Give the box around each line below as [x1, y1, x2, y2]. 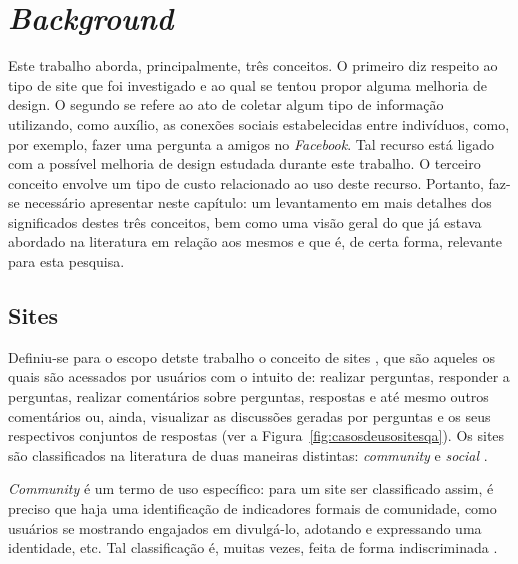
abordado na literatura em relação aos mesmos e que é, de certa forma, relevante [8, 231, 502, 252]
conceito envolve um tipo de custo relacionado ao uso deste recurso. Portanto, [8, 172, 484, 193]
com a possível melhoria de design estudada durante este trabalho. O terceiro [8, 153, 481, 174]
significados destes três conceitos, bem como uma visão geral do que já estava [8, 211, 482, 232]
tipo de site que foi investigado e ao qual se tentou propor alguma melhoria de [8, 74, 488, 95]
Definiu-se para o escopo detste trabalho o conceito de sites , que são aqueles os [8, 346, 495, 367]
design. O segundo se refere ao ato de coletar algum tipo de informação [8, 94, 444, 115]
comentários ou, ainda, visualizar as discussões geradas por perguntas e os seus [8, 405, 491, 426]
